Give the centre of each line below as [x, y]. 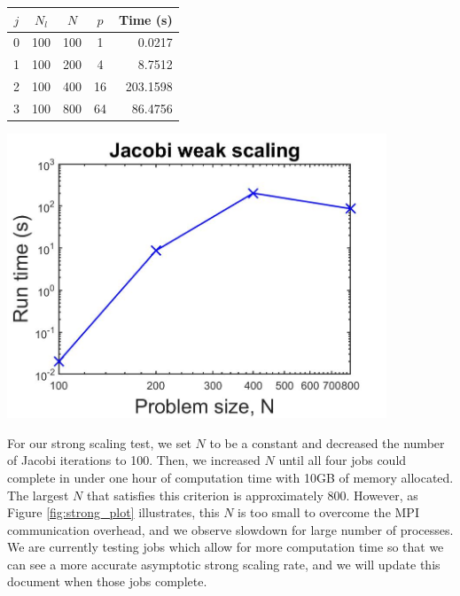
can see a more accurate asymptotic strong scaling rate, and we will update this [224, 564]
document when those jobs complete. [107, 581]
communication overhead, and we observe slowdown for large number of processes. [230, 529]
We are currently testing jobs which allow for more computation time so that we [226, 547]
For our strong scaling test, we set [99, 442]
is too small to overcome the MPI [328, 512]
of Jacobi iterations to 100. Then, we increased [134, 460]
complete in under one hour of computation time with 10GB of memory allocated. [230, 477]
